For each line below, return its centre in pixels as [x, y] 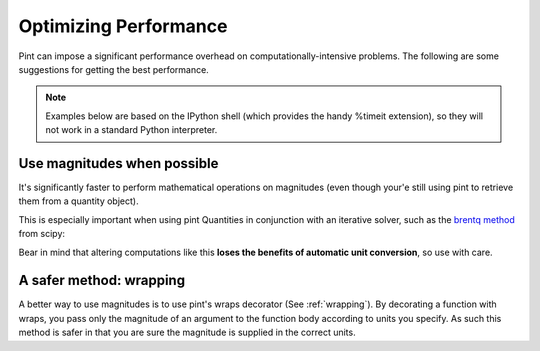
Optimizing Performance [123, 26]
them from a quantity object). [78, 201]
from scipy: [41, 234]
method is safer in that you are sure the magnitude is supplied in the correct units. [187, 332]
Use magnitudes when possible [118, 163]
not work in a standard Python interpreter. [131, 130]
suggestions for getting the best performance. [113, 69]
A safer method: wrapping [101, 280]
